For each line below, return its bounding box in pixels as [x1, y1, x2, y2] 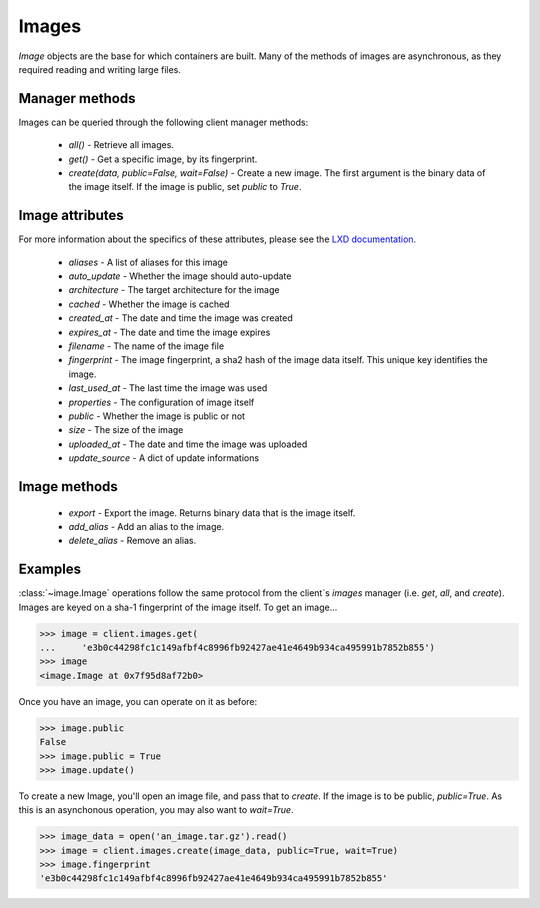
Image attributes [18, 207, 124, 224]
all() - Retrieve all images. [68, 139, 175, 151]
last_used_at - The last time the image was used [68, 382, 268, 394]
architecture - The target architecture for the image [68, 284, 280, 296]
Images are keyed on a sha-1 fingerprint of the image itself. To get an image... [18, 601, 338, 613]
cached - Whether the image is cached [68, 298, 230, 310]
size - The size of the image [68, 424, 184, 436]
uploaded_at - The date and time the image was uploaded [68, 438, 308, 450]
